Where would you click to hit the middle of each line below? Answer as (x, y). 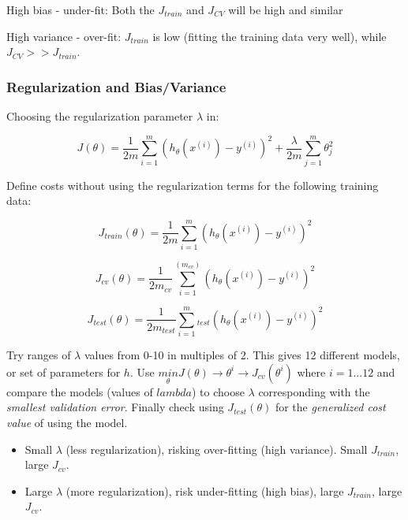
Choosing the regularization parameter (100, 116)
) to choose (218, 391)
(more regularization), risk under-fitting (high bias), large (205, 490)
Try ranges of (39, 355)
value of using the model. (67, 423)
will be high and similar (286, 9)
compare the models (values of (80, 391)
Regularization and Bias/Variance (116, 86)
